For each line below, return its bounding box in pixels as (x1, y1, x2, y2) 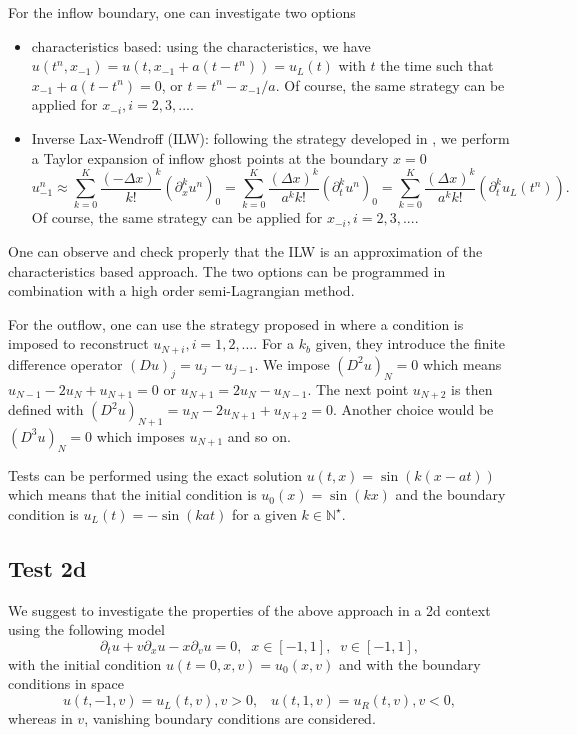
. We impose (254, 353, 330, 374)
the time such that (380, 55, 494, 76)
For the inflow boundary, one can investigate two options (8, 2, 356, 22)
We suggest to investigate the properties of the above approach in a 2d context (8, 599, 491, 620)
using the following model (8, 619, 165, 640)
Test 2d (8, 552, 87, 583)
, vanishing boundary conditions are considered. (84, 708, 376, 729)
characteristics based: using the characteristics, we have (31, 35, 371, 56)
